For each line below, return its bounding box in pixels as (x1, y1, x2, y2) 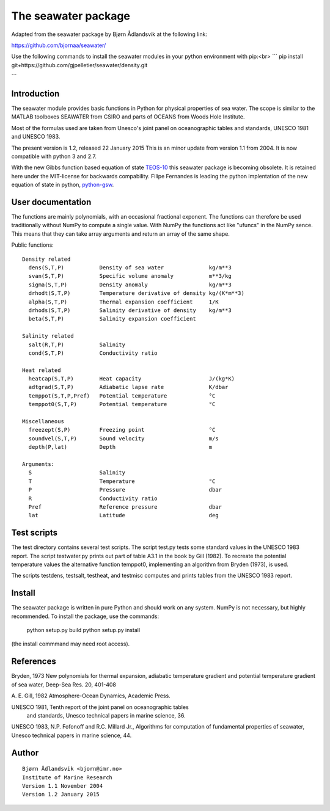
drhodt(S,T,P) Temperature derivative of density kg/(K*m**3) (28, 290, 244, 297)
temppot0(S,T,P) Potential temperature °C (28, 401, 216, 408)
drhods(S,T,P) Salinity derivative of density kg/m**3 (28, 307, 232, 314)
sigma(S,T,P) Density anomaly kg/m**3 (28, 281, 232, 288)
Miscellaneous (22, 418, 64, 425)
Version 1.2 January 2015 (22, 791, 100, 798)
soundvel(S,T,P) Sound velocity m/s (28, 435, 219, 442)
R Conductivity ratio (28, 495, 158, 502)
